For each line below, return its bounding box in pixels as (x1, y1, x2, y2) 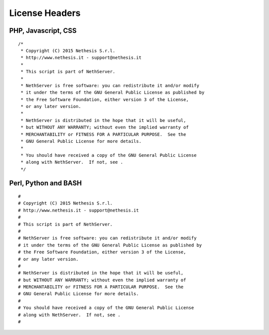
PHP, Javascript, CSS (9, 26, 77, 35)
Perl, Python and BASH (9, 179, 82, 188)
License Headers (9, 7, 81, 18)
